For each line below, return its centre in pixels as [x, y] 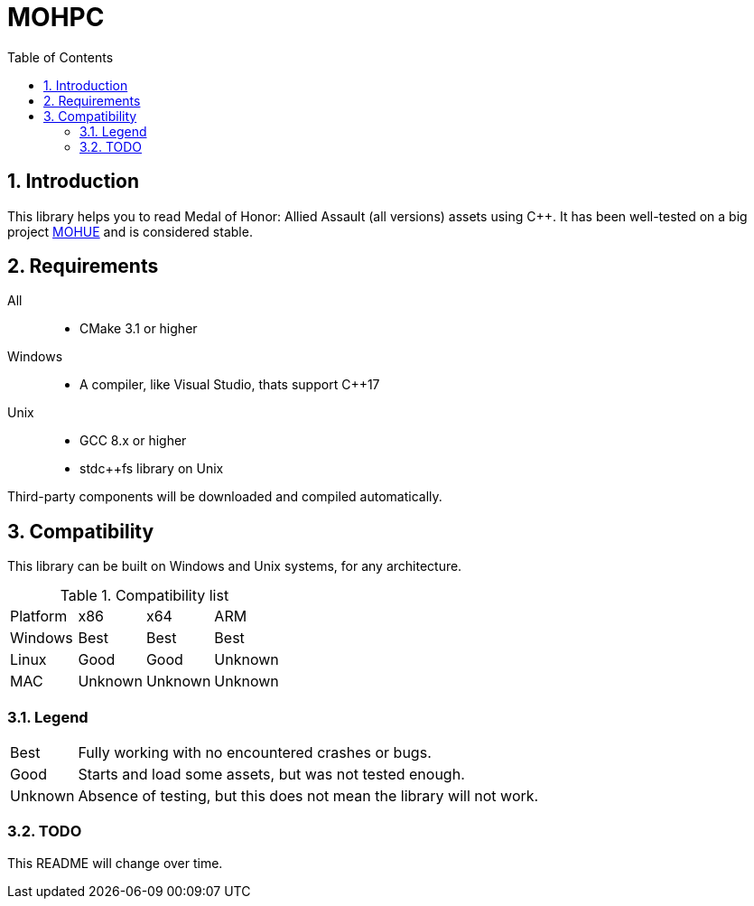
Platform [39, 616]
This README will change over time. [115, 863]
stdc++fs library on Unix [152, 469]
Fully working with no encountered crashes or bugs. [255, 753]
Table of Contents [61, 57]
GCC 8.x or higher [133, 441]
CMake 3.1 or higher [139, 329]
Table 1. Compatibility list [144, 596]
